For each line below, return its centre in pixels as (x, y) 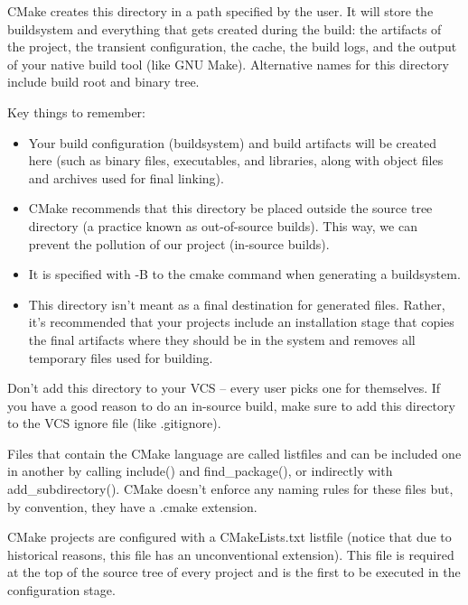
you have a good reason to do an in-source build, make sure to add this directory (231, 405)
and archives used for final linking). (126, 177)
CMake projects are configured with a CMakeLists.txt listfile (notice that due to (229, 537)
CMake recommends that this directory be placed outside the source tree (230, 208)
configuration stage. (61, 590)
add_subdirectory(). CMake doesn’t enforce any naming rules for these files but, (230, 489)
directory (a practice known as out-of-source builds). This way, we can (223, 225)
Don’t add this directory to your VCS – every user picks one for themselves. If (224, 388)
